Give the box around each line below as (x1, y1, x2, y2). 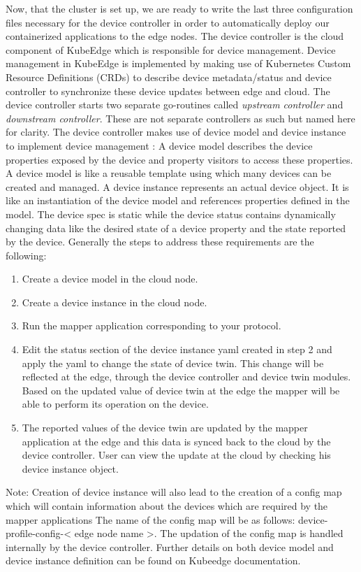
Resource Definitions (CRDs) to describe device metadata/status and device (6, 69, 332, 84)
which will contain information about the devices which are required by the (6, 499, 328, 513)
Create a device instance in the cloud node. (22, 294, 207, 309)
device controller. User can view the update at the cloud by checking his (22, 448, 331, 462)
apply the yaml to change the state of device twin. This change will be (22, 355, 324, 370)
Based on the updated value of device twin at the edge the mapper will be (22, 382, 340, 397)
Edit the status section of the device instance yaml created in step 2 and (22, 342, 332, 357)
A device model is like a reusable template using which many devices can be (6, 166, 332, 180)
